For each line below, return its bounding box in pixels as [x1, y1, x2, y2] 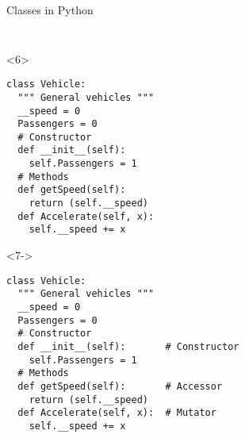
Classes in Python [6, 2, 94, 17]
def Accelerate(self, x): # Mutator [17, 407, 216, 419]
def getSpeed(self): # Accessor [17, 380, 223, 392]
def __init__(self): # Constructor [17, 340, 239, 352]
